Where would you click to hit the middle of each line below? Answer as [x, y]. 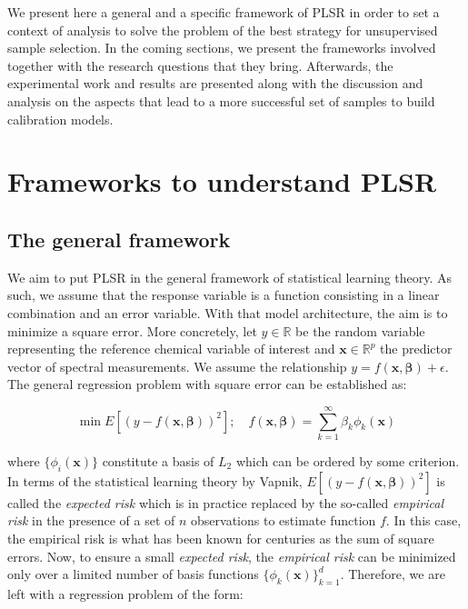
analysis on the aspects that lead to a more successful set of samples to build [221, 100]
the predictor [416, 349]
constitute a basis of [158, 461]
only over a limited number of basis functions [133, 574]
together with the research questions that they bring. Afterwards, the [200, 65]
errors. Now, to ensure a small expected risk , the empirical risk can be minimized [232, 556]
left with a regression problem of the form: [125, 593]
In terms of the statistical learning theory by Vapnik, [155, 480]
